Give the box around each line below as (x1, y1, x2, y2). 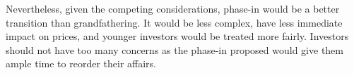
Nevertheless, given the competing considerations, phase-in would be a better (6, 1, 340, 15)
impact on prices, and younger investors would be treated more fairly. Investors (6, 29, 349, 43)
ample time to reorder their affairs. (6, 56, 156, 71)
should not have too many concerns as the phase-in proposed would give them (6, 42, 344, 57)
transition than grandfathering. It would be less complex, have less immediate (6, 15, 343, 29)
